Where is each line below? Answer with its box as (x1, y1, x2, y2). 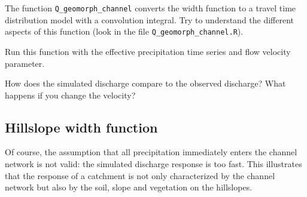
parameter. (5, 57, 45, 69)
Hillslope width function (5, 118, 158, 136)
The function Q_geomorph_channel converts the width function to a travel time (5, 2, 296, 14)
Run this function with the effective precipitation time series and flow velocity (5, 45, 291, 57)
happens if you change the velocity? (5, 88, 136, 101)
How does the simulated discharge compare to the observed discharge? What (5, 77, 286, 90)
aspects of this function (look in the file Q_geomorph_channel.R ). (5, 25, 244, 38)
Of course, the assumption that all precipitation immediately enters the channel (5, 146, 297, 158)
